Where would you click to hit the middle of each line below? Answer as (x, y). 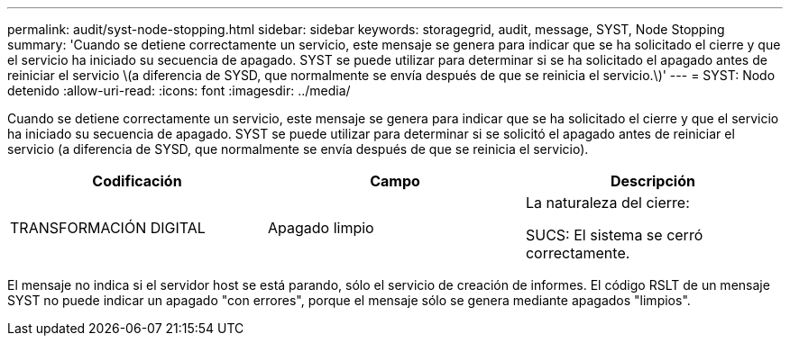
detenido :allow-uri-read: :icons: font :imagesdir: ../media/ (179, 90)
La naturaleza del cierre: (607, 203)
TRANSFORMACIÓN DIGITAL (108, 228)
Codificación (137, 181)
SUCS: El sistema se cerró (614, 235)
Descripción (652, 181)
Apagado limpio (321, 228)
